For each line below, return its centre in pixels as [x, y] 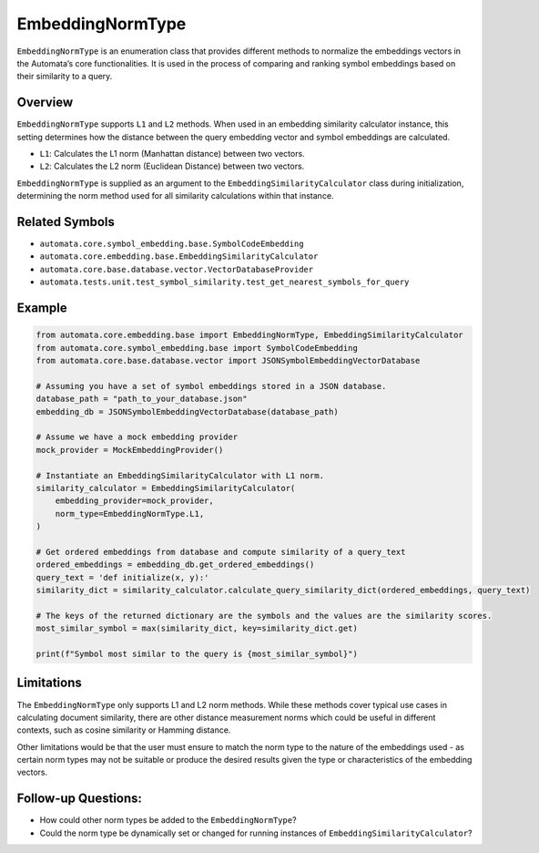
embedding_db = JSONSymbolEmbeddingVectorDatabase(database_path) [187, 411]
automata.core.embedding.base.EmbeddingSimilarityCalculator [179, 257]
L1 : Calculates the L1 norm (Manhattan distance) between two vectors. [172, 154]
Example [42, 308]
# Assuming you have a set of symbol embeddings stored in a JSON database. [211, 386]
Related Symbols [66, 222]
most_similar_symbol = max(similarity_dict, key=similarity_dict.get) [197, 628]
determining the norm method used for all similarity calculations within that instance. [175, 196]
